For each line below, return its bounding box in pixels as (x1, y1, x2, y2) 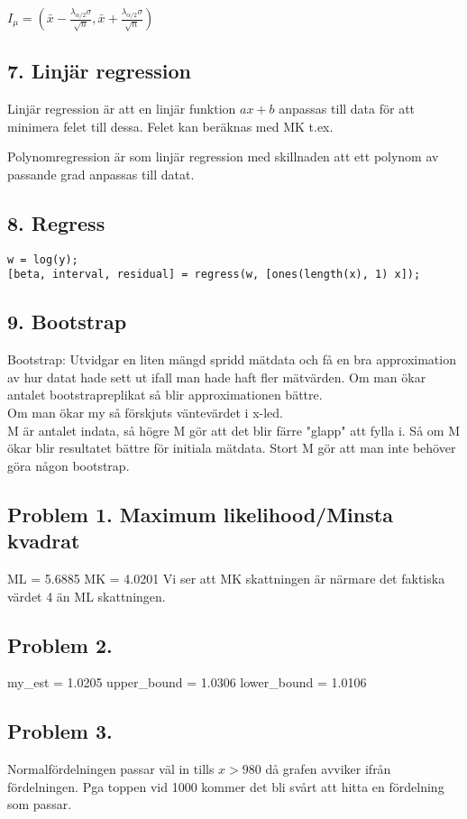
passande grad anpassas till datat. (7, 164, 195, 183)
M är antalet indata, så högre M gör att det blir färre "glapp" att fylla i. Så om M (7, 420, 460, 439)
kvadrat (7, 527, 80, 555)
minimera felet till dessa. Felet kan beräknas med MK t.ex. (7, 116, 334, 135)
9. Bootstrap (7, 308, 127, 336)
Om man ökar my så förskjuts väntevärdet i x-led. (7, 403, 283, 422)
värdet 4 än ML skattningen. (7, 586, 166, 605)
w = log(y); (7, 253, 78, 266)
